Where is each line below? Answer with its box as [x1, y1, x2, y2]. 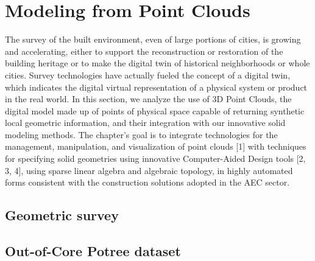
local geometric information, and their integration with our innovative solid [5, 116, 286, 129]
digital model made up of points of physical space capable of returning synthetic [5, 104, 305, 117]
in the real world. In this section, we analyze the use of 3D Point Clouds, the [5, 92, 292, 105]
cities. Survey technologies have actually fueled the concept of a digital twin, [5, 68, 291, 81]
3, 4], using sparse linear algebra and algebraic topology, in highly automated [5, 164, 293, 176]
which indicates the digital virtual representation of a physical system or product [5, 80, 308, 93]
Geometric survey [5, 206, 119, 224]
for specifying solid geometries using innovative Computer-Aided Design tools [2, [5, 152, 306, 165]
